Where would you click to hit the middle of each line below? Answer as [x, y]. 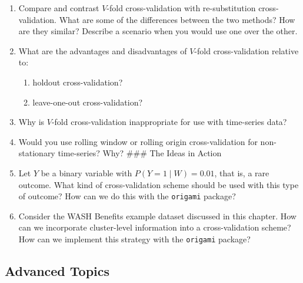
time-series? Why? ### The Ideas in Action [140, 153]
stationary [37, 153]
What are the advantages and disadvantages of [103, 50]
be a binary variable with [86, 172]
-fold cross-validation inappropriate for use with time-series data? [169, 122]
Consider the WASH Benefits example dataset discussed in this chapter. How [157, 215]
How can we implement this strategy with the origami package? [134, 238]
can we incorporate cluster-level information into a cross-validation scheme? [155, 227]
